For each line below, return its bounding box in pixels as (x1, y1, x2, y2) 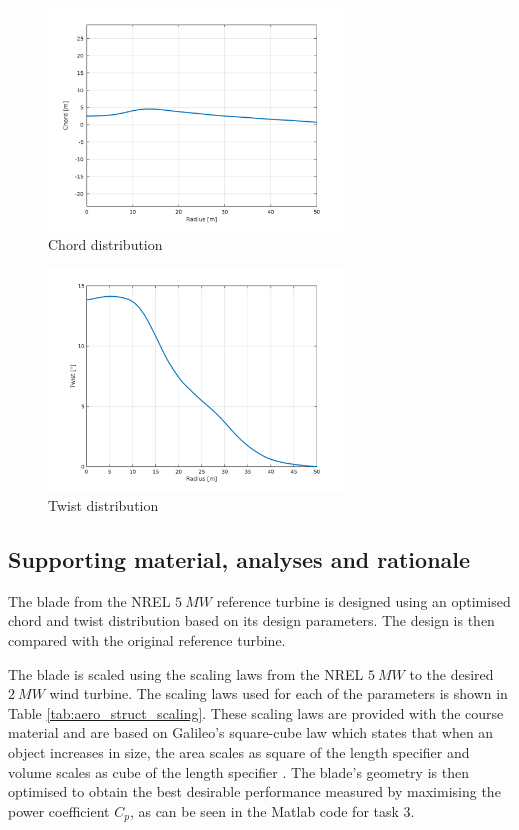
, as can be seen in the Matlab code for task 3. (129, 800, 415, 821)
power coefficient (8, 800, 110, 821)
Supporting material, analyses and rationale (8, 543, 471, 574)
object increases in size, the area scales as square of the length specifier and (8, 741, 470, 762)
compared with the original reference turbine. (8, 629, 286, 650)
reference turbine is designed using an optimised (216, 590, 511, 611)
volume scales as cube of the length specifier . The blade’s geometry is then (8, 761, 469, 782)
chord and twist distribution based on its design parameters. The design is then (8, 610, 495, 631)
